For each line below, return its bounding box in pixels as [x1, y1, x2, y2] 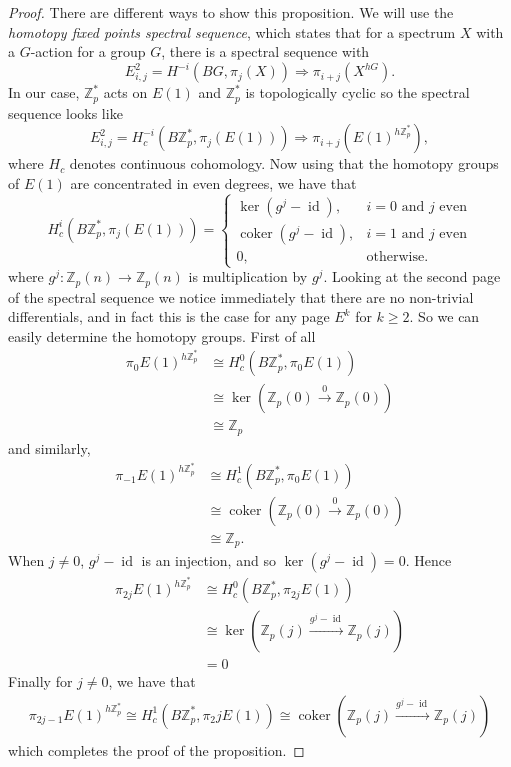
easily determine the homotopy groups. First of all [8, 325, 316, 346]
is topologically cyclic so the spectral [245, 82, 470, 103]
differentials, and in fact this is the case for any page [8, 306, 330, 327]
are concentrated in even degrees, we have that [70, 172, 357, 193]
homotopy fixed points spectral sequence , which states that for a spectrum [8, 21, 456, 42]
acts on [103, 82, 148, 103]
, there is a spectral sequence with [161, 41, 370, 62]
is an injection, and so [141, 550, 276, 571]
